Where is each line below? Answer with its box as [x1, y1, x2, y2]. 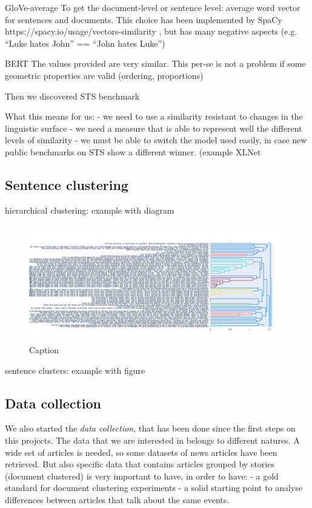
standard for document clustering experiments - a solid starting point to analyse [5, 481, 303, 494]
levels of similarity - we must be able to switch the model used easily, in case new [5, 134, 307, 146]
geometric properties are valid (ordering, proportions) [5, 69, 204, 81]
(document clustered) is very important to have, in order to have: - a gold [5, 469, 279, 482]
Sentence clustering [5, 175, 128, 194]
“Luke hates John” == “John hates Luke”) [5, 36, 165, 49]
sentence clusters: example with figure [5, 364, 145, 376]
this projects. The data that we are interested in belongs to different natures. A [5, 434, 300, 447]
